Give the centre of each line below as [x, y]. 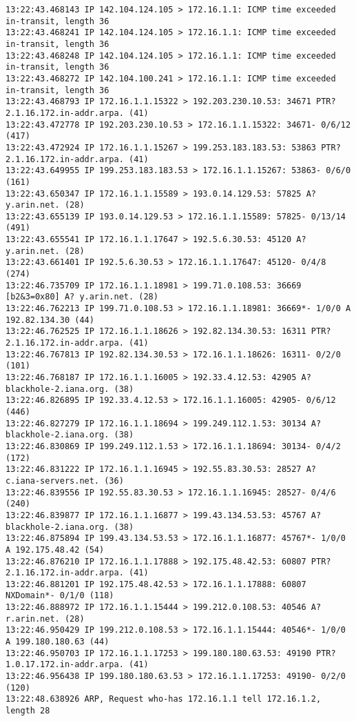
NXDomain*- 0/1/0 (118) [60, 596]
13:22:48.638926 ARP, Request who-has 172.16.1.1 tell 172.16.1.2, [164, 699]
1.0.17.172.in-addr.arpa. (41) [77, 665]
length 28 [28, 711]
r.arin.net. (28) [45, 619]
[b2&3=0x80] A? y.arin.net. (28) [82, 297]
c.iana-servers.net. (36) [65, 481]
